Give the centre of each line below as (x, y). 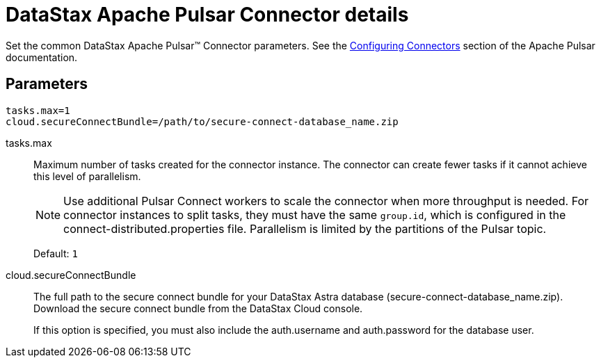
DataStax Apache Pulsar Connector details (207, 15)
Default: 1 (56, 253)
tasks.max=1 (38, 110)
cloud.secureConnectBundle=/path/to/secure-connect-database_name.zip (202, 121)
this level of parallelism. (87, 176)
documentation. (42, 57)
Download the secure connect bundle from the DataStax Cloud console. (198, 308)
